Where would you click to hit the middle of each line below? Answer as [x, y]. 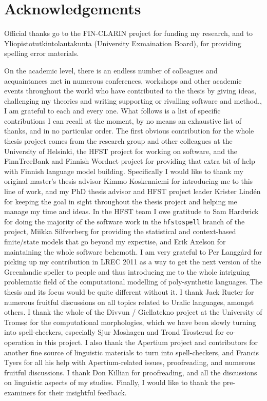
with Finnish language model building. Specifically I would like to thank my [124, 171]
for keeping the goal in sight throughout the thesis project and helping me [121, 201]
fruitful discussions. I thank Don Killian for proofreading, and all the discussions [131, 372]
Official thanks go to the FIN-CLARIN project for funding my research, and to [128, 33]
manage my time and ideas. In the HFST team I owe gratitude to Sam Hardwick [131, 211]
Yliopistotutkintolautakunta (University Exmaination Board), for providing [123, 43]
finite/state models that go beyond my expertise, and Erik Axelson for [115, 242]
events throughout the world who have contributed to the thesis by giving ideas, [130, 91]
